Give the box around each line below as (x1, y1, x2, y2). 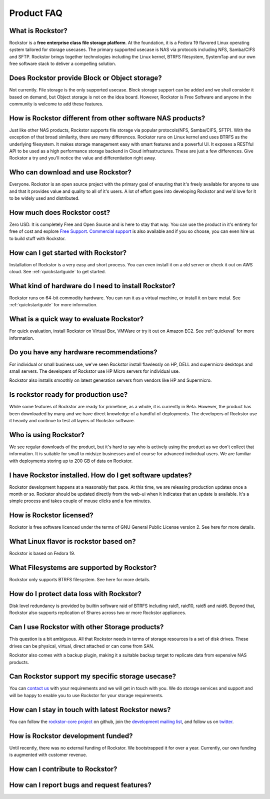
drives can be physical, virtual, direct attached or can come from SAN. (9, 643, 154, 649)
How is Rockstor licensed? (9, 511, 93, 520)
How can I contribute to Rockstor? (9, 765, 117, 773)
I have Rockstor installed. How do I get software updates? (9, 471, 192, 479)
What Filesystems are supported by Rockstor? (9, 564, 157, 572)
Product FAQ (9, 7, 62, 18)
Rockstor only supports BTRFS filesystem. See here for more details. (9, 577, 150, 583)
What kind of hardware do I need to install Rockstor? (9, 281, 175, 290)
